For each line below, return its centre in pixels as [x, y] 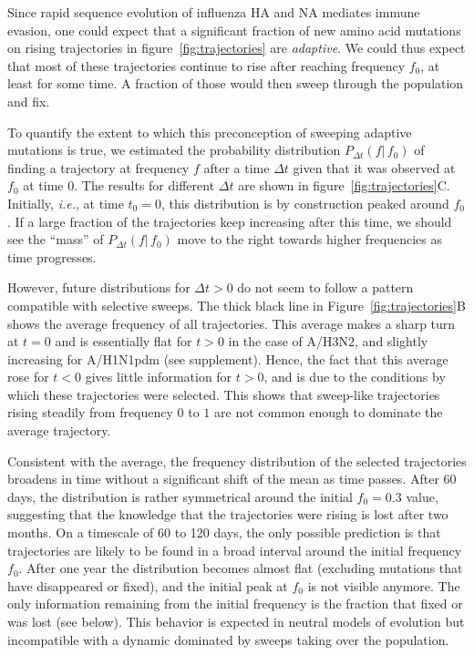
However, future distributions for [99, 287]
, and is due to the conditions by [355, 377]
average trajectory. [59, 430]
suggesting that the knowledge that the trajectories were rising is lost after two [228, 514]
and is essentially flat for [124, 341]
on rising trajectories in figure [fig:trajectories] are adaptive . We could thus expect [237, 48]
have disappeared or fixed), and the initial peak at [148, 585]
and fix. [29, 101]
